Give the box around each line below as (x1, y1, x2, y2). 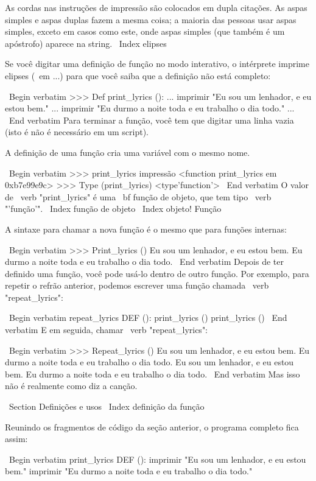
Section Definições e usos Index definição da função (9, 400, 205, 413)
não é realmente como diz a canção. (5, 379, 138, 392)
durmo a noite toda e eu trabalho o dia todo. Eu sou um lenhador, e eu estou (5, 356, 294, 368)
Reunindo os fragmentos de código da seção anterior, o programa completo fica (5, 420, 299, 433)
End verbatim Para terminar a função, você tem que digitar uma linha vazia (9, 113, 294, 126)
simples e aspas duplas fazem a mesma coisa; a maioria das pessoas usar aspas (5, 13, 297, 26)
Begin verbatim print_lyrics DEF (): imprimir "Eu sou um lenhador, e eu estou (9, 452, 306, 465)
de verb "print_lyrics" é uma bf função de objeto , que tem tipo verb (5, 190, 272, 203)
